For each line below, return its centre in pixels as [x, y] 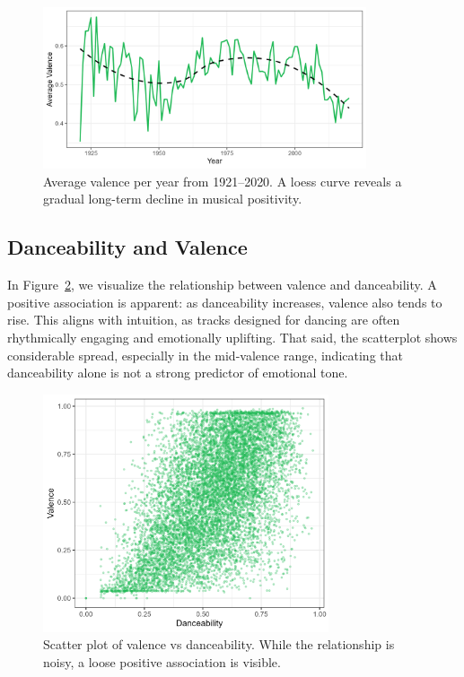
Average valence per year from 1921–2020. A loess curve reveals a [223, 181]
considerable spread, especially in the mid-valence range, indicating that [205, 355]
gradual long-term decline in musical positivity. [173, 199]
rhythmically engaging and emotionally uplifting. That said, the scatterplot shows [232, 337]
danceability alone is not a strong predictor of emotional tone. [178, 373]
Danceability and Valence [127, 247]
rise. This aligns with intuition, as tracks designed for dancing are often [204, 320]
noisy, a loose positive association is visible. [162, 661]
